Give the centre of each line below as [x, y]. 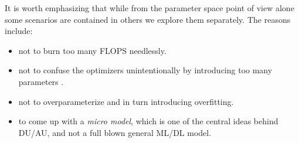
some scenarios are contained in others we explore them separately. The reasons [148, 19]
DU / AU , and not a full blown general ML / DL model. [115, 132]
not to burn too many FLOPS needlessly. [92, 50]
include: [19, 31]
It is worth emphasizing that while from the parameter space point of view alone [149, 8]
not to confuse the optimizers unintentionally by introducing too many [145, 70]
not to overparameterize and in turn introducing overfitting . [126, 101]
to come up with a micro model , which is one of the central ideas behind [148, 121]
